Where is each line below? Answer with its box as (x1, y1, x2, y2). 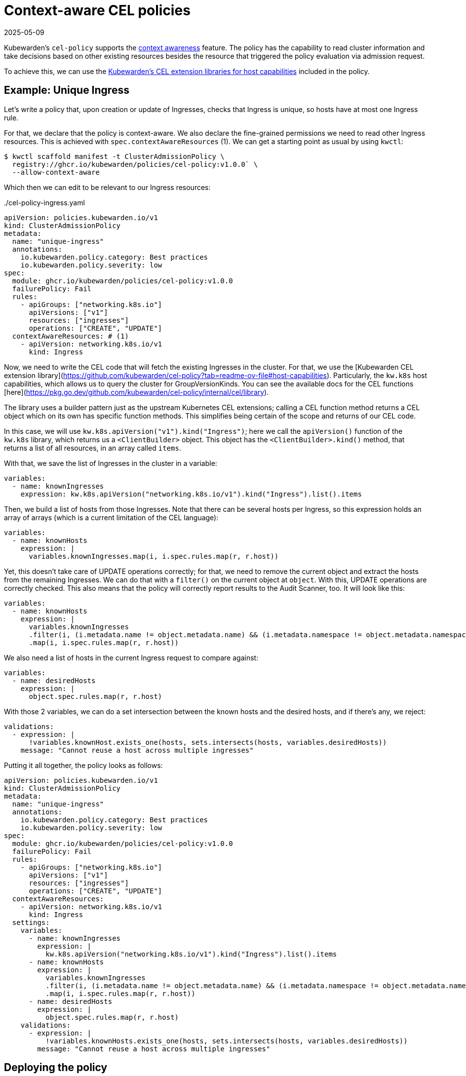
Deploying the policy (4, 1061, 108, 1074)
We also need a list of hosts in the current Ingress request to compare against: (4, 653, 259, 662)
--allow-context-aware (12, 168, 100, 176)
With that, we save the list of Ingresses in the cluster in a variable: (4, 459, 217, 467)
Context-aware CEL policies (4, 2, 191, 19)
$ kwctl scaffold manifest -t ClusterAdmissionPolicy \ (4, 152, 225, 160)
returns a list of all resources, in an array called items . (4, 443, 181, 452)
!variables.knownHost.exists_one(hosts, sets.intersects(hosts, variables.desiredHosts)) (29, 738, 387, 746)
